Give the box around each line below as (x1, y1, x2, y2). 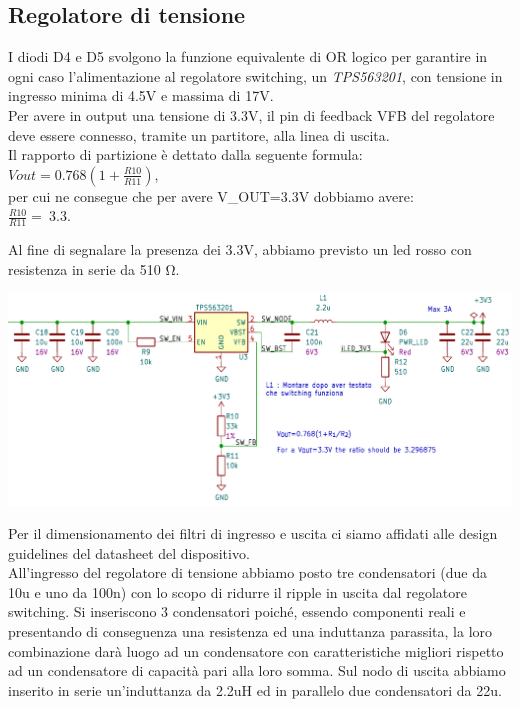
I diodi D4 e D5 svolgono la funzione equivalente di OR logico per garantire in (8, 46, 488, 67)
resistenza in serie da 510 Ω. (8, 258, 180, 279)
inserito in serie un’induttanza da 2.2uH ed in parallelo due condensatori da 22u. (8, 679, 502, 700)
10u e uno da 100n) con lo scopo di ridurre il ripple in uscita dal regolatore (8, 581, 467, 602)
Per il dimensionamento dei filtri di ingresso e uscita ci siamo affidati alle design (8, 523, 498, 544)
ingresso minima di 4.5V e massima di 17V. (8, 85, 274, 106)
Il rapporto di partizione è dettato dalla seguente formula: (8, 144, 363, 165)
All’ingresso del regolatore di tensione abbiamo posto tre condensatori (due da (8, 562, 487, 583)
